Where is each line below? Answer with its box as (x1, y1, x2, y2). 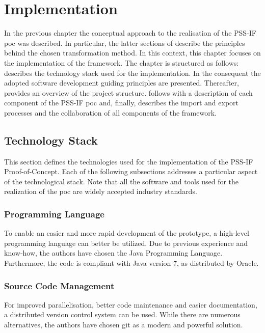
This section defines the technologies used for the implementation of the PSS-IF (4, 156, 253, 166)
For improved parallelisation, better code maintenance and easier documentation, (4, 299, 257, 310)
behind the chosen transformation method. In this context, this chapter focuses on (4, 47, 261, 58)
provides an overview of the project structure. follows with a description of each (4, 87, 253, 98)
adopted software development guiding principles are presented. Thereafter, (4, 77, 239, 88)
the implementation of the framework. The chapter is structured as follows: (4, 57, 239, 68)
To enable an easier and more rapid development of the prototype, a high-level (4, 228, 249, 238)
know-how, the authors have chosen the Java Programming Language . (4, 247, 223, 258)
